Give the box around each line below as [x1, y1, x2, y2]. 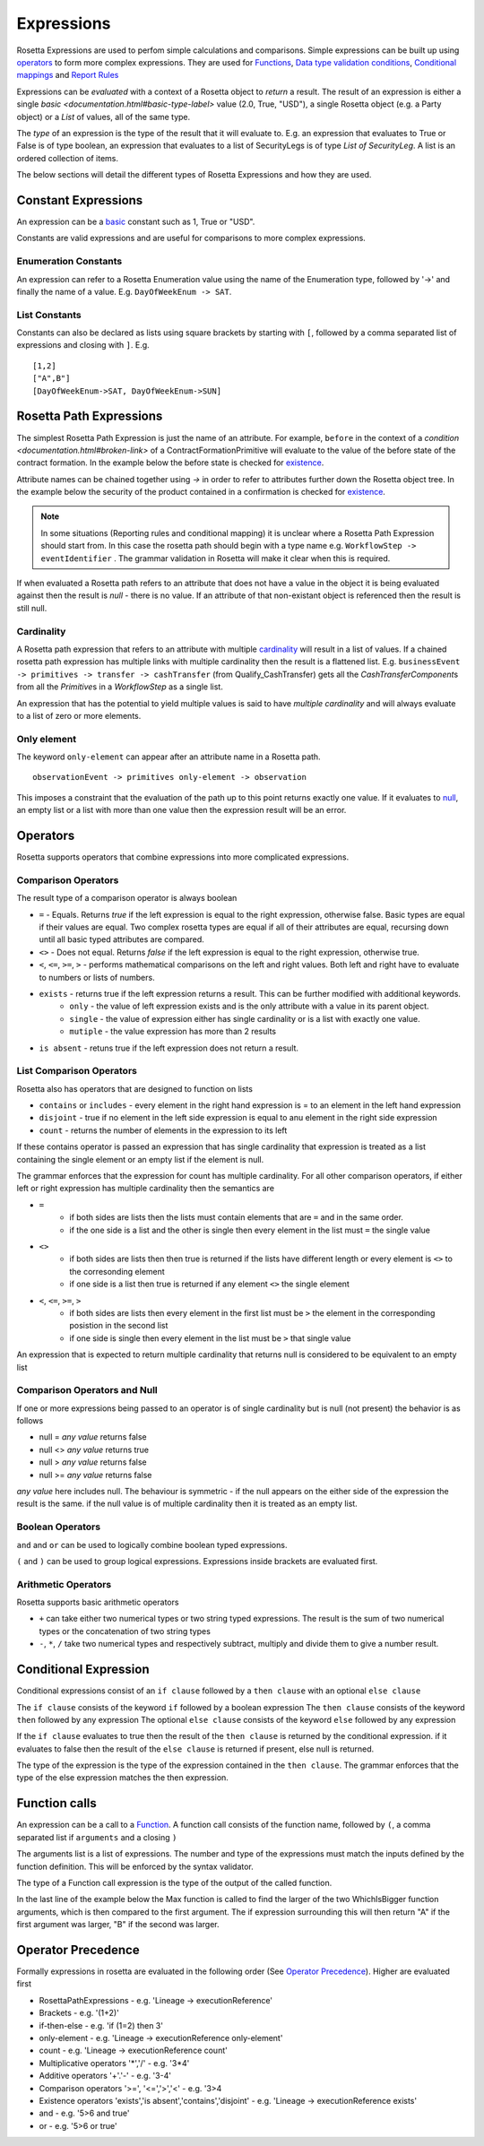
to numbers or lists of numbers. [39, 972, 156, 982]
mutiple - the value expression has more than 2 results [69, 1026, 277, 1037]
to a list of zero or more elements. [16, 710, 142, 721]
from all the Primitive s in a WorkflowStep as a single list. [16, 681, 223, 692]
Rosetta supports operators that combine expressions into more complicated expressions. [16, 852, 350, 862]
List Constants [16, 308, 82, 321]
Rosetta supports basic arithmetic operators [16, 1597, 179, 1608]
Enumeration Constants [16, 255, 123, 268]
